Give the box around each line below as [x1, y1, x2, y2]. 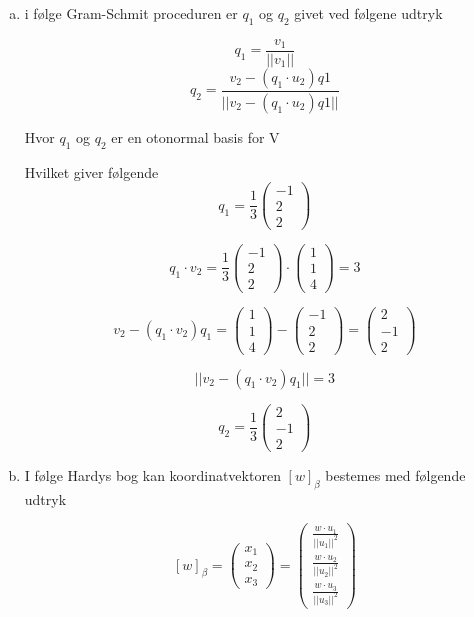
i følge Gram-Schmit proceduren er [24, 3, 238, 23]
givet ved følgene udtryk [294, 3, 443, 23]
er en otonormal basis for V [111, 126, 280, 147]
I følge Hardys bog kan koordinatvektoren [24, 464, 281, 485]
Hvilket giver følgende [24, 161, 159, 182]
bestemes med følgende [325, 464, 466, 485]
